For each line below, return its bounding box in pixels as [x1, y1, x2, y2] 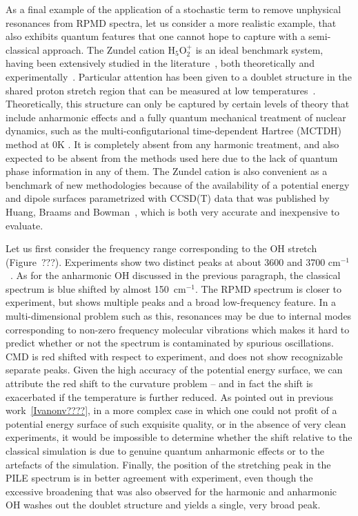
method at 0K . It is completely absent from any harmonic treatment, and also [6, 136, 339, 151]
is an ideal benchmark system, [195, 42, 324, 56]
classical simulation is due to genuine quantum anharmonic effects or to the [6, 444, 325, 457]
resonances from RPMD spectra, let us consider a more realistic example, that [6, 15, 337, 30]
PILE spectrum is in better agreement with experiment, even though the [6, 471, 313, 485]
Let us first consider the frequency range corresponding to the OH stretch [6, 241, 317, 256]
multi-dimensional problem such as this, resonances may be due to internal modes [6, 309, 352, 323]
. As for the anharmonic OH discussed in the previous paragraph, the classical [10, 268, 341, 282]
